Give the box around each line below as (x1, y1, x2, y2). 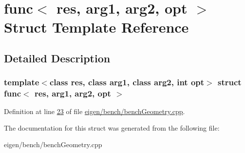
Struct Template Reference (4, 17, 189, 37)
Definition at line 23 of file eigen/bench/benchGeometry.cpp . (4, 106, 185, 116)
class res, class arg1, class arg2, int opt (49, 76, 205, 88)
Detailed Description (4, 50, 111, 65)
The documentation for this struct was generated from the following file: (4, 123, 220, 133)
